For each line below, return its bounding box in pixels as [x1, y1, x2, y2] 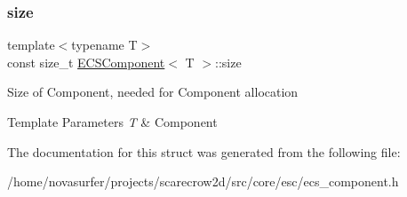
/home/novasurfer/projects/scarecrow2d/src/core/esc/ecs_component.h [7, 172, 399, 191]
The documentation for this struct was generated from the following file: [7, 142, 401, 161]
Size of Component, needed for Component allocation [7, 83, 299, 101]
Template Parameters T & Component [7, 113, 218, 130]
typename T [71, 35, 138, 54]
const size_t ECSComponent [7, 52, 165, 71]
